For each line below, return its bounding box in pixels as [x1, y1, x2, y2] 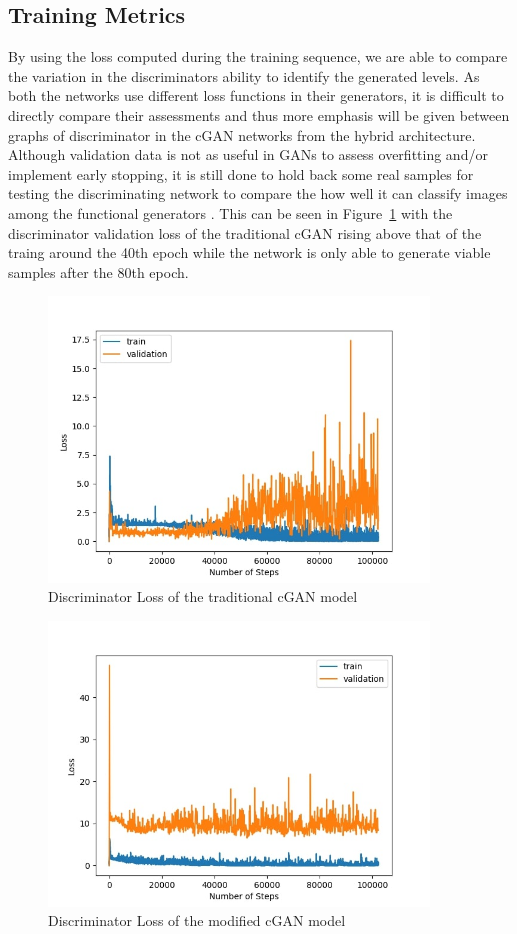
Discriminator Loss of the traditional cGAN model [48, 586, 358, 607]
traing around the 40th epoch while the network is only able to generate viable [8, 242, 491, 263]
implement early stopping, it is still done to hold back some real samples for [8, 163, 474, 184]
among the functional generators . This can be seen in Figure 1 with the [8, 202, 453, 223]
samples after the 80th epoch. [8, 261, 189, 282]
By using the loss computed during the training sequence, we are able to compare [8, 46, 508, 67]
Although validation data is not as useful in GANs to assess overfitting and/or [8, 144, 488, 165]
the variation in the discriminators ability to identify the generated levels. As [8, 65, 480, 86]
